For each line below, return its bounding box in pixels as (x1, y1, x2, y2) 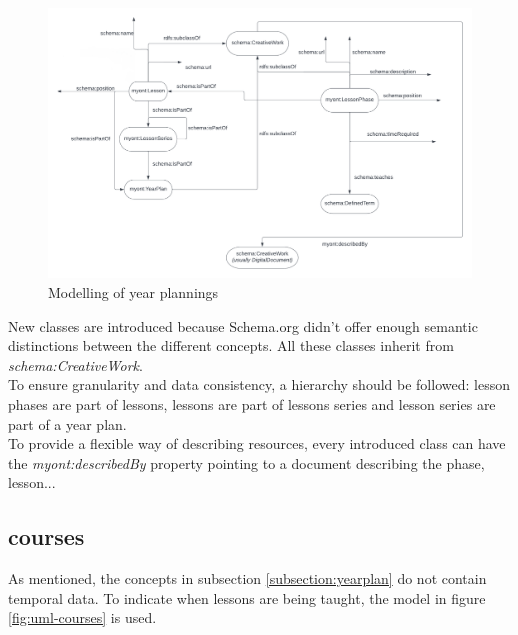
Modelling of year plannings (48, 281, 219, 302)
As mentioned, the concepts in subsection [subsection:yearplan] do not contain (8, 568, 487, 589)
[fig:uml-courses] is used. (8, 607, 157, 628)
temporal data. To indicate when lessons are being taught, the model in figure (8, 587, 486, 608)
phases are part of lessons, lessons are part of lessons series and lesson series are (8, 393, 496, 414)
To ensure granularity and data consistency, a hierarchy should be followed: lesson (8, 374, 510, 395)
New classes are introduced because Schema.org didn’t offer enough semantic (8, 315, 478, 336)
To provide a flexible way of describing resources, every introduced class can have (8, 433, 506, 454)
